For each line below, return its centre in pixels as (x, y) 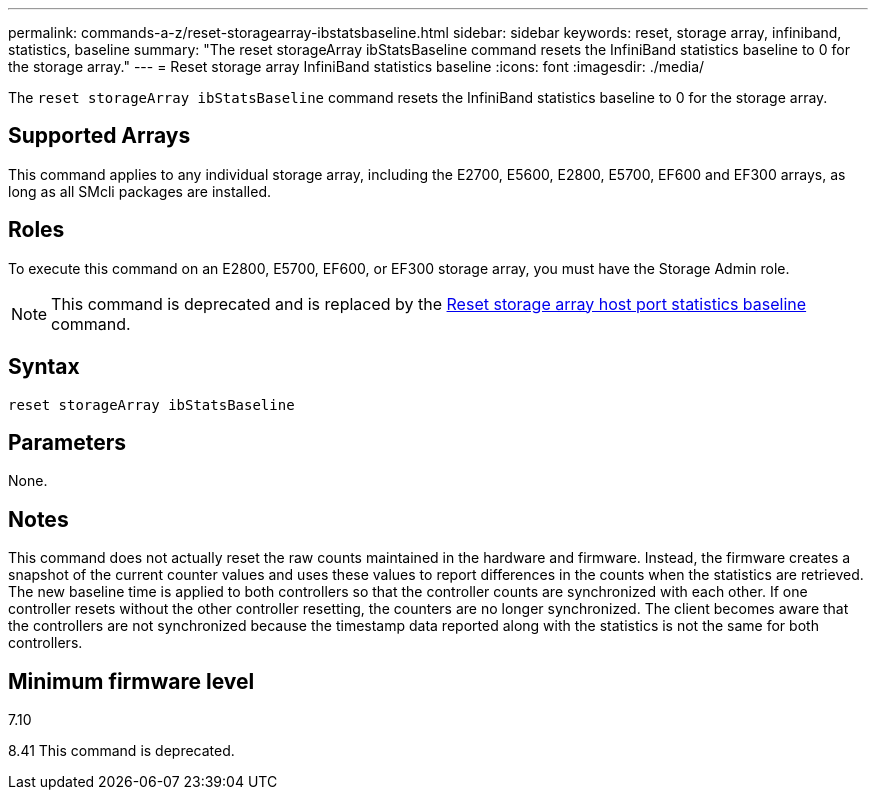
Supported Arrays (99, 136)
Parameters (67, 442)
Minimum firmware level (131, 681)
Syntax (44, 367)
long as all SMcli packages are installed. (139, 191)
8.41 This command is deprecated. (121, 751)
